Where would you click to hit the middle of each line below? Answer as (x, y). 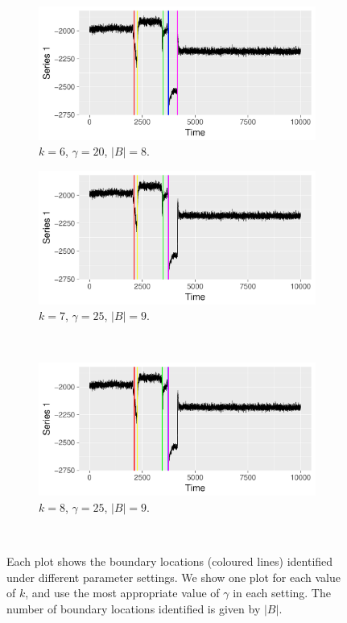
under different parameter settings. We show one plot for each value (173, 577)
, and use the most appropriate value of (122, 593)
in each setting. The (282, 593)
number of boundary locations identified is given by (134, 608)
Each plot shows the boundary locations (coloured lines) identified (170, 561)
